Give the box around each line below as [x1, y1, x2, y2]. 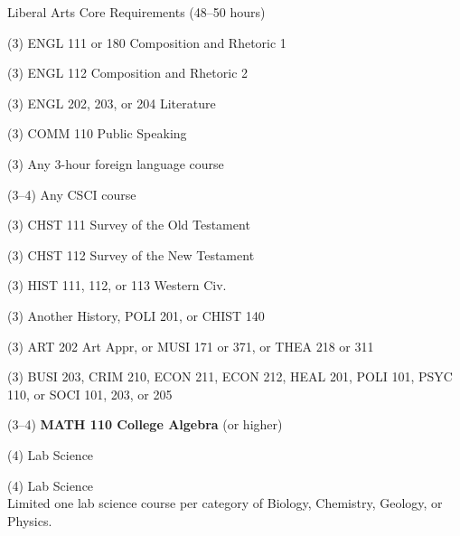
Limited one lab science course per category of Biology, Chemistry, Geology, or [7, 494, 443, 512]
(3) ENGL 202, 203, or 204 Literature [7, 93, 216, 112]
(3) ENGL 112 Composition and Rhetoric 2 [7, 63, 249, 82]
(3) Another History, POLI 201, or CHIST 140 [7, 306, 265, 324]
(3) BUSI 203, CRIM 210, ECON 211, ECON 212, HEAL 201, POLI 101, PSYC [7, 367, 453, 386]
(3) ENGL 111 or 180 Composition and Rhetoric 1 [7, 33, 286, 52]
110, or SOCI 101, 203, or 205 [7, 384, 173, 403]
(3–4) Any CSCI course [7, 184, 136, 203]
